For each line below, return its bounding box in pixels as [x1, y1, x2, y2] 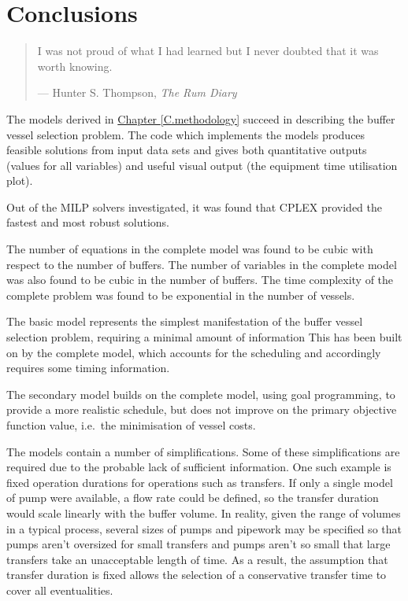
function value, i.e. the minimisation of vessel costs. [6, 417, 256, 433]
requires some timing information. [6, 359, 170, 376]
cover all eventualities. [6, 581, 113, 598]
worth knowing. [37, 57, 113, 74]
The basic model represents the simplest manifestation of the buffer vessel [6, 313, 363, 330]
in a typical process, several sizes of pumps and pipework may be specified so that [6, 520, 402, 536]
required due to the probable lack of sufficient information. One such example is [6, 459, 391, 475]
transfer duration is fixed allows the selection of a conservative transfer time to [6, 566, 387, 583]
